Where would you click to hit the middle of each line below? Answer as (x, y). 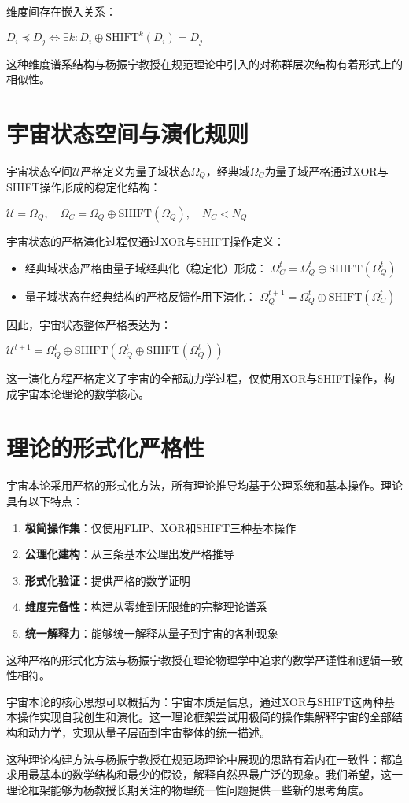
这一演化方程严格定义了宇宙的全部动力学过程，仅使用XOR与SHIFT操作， (195, 378)
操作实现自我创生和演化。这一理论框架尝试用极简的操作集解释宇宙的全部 (204, 717)
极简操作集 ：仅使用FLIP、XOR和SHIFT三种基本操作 (160, 527)
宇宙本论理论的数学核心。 (83, 393)
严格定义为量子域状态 (136, 170)
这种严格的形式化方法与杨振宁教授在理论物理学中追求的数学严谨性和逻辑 (193, 659)
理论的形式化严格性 (106, 448)
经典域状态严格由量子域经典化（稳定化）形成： (146, 267)
